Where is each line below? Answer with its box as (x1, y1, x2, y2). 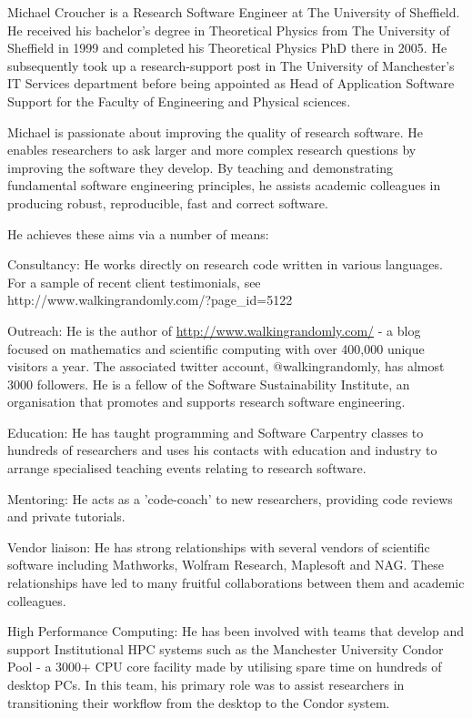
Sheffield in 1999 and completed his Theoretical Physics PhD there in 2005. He (7, 38, 447, 57)
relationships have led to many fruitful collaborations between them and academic (7, 573, 465, 592)
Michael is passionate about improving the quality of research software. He (7, 122, 424, 141)
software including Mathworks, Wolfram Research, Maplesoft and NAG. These (7, 555, 444, 574)
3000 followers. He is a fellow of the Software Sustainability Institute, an (7, 374, 410, 393)
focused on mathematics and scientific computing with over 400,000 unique (7, 339, 425, 358)
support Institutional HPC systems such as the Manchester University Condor (7, 639, 444, 658)
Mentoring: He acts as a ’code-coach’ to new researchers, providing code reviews (7, 489, 453, 508)
